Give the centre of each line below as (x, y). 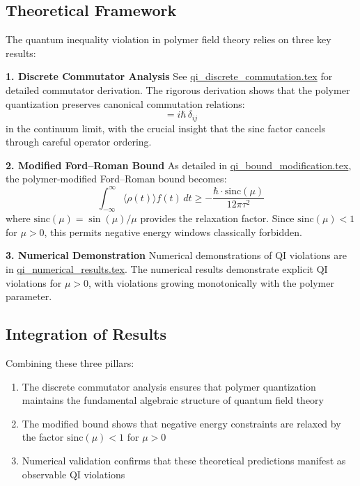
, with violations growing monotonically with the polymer (211, 282)
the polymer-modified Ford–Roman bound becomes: (116, 179)
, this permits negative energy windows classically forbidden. (173, 232)
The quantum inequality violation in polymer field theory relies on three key (169, 39)
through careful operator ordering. (79, 142)
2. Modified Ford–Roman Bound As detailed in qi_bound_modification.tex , (179, 165)
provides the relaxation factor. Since (217, 218)
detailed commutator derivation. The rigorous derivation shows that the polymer (178, 89)
